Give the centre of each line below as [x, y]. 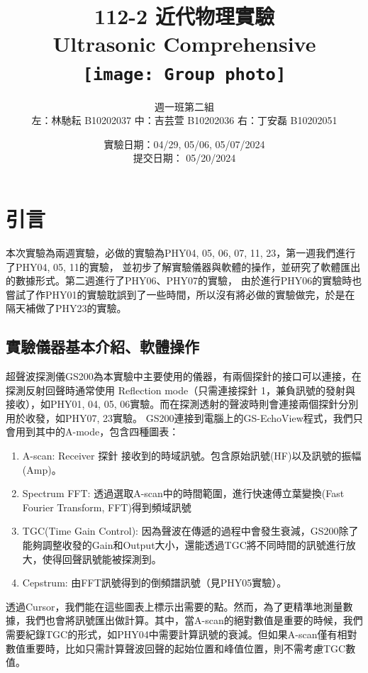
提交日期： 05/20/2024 [184, 158]
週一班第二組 [184, 106]
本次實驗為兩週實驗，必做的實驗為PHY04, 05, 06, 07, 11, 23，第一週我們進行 [181, 252]
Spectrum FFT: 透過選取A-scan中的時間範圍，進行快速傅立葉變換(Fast [183, 493]
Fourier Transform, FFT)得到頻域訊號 [107, 507]
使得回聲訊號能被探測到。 [102, 558]
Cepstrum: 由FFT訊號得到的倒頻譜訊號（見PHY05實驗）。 [155, 583]
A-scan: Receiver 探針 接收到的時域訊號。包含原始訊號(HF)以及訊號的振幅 [192, 456]
